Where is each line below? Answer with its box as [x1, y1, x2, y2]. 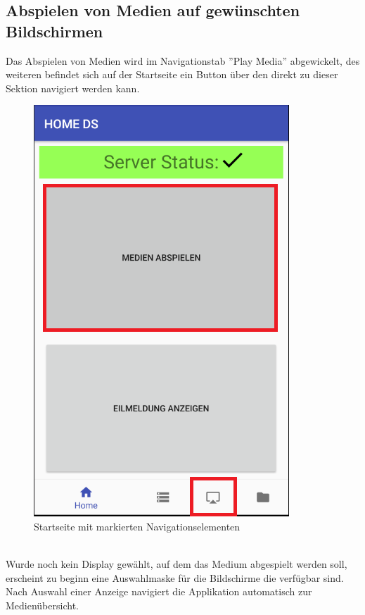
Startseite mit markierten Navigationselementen [34, 518, 241, 533]
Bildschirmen [6, 20, 103, 42]
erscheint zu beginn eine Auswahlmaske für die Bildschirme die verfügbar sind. [6, 570, 344, 585]
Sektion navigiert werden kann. [6, 80, 140, 95]
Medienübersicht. [6, 597, 79, 612]
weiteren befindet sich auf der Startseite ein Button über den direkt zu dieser [6, 67, 338, 82]
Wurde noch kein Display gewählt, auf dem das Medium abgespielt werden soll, [6, 557, 347, 571]
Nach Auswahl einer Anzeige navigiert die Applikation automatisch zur [6, 584, 312, 599]
